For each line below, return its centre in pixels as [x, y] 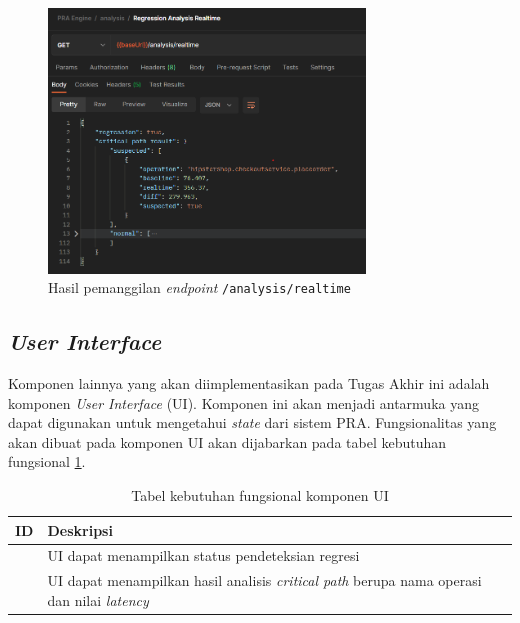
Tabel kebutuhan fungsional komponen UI [260, 495]
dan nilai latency [98, 599]
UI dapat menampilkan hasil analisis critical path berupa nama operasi [264, 580]
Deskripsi [80, 529]
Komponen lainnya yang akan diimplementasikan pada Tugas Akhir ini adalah [249, 383]
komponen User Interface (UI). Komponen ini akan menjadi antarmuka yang [243, 402]
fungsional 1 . [47, 461]
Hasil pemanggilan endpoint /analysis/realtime [199, 287]
